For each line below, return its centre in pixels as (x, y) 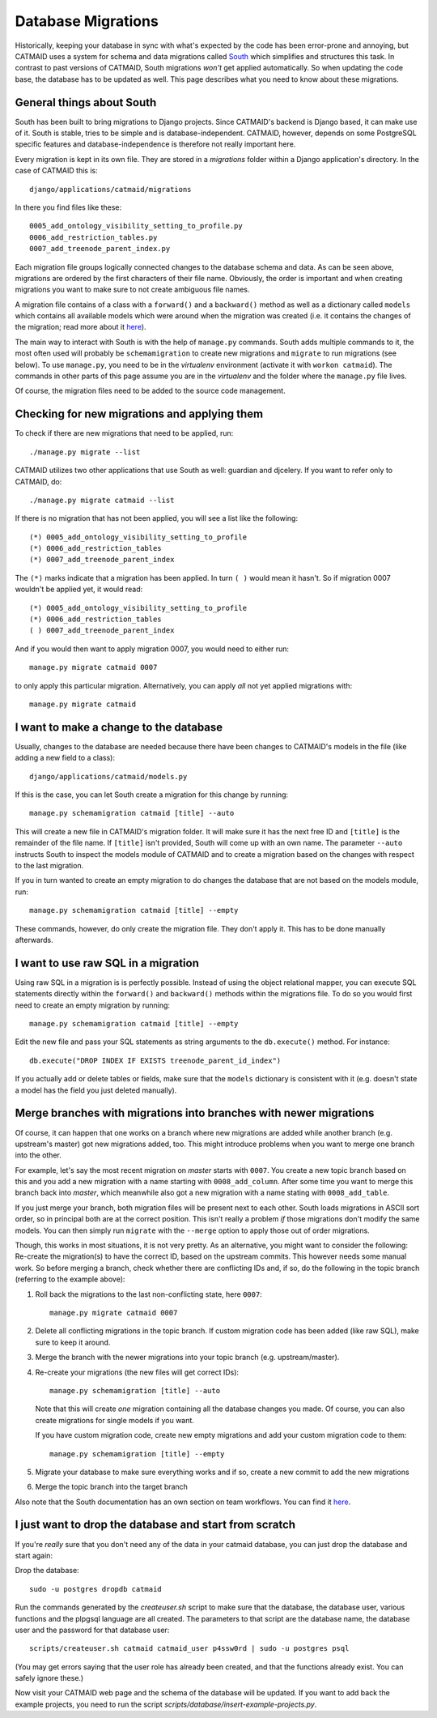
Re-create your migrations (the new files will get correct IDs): (137, 1372)
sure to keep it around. (73, 1342)
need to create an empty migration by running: (92, 1005)
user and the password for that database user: (92, 1630)
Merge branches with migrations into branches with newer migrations (195, 1113)
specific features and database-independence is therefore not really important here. (155, 144)
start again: (34, 1555)
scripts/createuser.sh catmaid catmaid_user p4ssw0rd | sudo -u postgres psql (189, 1649)
